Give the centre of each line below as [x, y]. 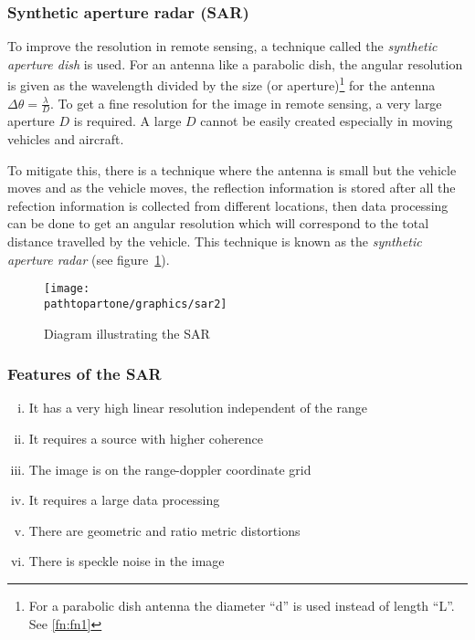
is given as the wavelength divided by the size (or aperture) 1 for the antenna [222, 84]
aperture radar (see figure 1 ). [89, 259]
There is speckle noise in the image [127, 561]
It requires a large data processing [124, 500]
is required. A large [127, 121]
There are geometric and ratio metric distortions [164, 530]
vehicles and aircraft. [66, 139]
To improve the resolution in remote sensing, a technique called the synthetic [222, 46]
